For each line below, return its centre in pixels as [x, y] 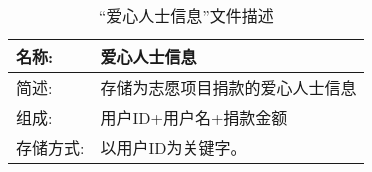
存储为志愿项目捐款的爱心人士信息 [228, 87]
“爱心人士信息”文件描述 [186, 15]
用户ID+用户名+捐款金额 [194, 117]
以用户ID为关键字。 [173, 147]
